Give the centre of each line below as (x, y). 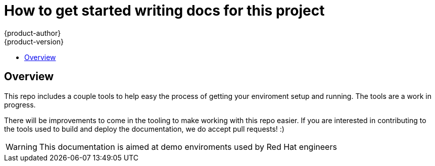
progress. (20, 104)
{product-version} (34, 41)
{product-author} (33, 33)
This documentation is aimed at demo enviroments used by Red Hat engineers (188, 147)
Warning (21, 147)
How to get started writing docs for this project (164, 11)
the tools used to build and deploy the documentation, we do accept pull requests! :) (144, 129)
